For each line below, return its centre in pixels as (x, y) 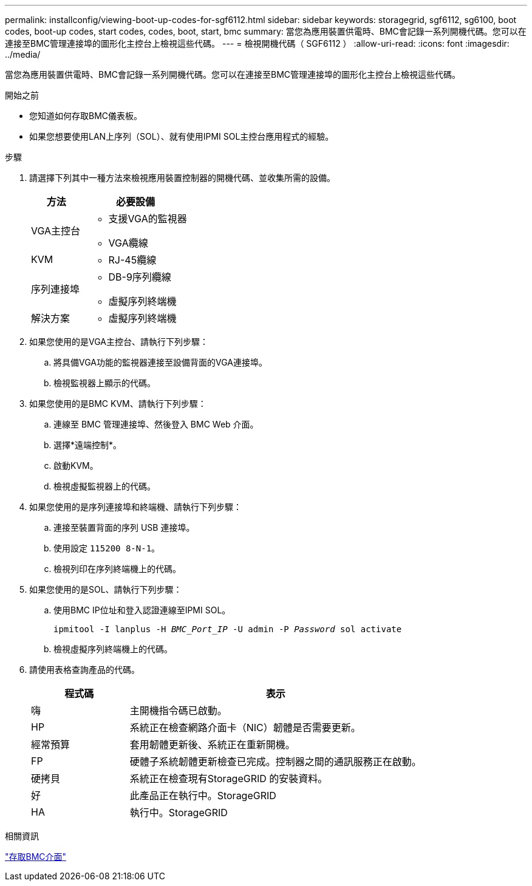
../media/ (23, 54)
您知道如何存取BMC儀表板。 (86, 116)
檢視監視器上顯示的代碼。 (104, 383)
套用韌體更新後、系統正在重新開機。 (212, 745)
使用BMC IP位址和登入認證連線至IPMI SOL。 (142, 610)
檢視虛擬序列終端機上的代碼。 (113, 649)
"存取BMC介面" (36, 857)
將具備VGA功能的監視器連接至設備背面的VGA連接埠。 (160, 362)
